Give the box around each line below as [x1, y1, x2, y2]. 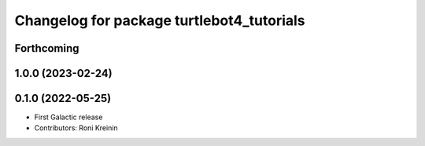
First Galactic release [34, 112, 103, 122]
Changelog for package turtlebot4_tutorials [14, 12, 306, 29]
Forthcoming [14, 42, 79, 55]
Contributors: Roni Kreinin [34, 123, 118, 133]
